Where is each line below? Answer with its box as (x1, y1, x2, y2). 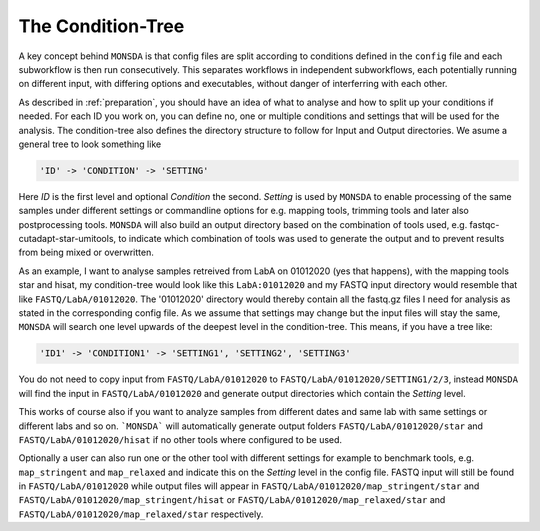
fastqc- (469, 218, 500, 230)
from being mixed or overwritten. (18, 246, 155, 259)
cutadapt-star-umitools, (18, 233, 117, 245)
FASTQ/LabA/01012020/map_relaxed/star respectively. (18, 508, 264, 520)
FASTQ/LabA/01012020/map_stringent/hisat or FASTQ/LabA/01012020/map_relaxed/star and (18, 494, 446, 506)
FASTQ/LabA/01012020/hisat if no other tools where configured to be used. (18, 433, 343, 445)
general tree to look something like (18, 138, 162, 150)
